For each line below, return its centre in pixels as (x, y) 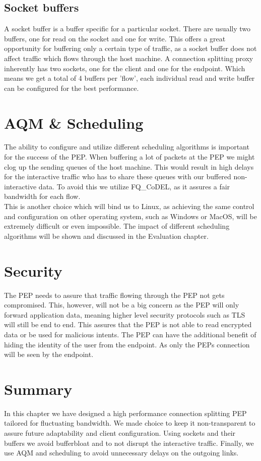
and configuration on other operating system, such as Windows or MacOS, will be (130, 216)
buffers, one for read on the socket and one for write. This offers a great (115, 38)
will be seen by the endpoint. (49, 354)
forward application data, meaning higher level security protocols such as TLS (125, 314)
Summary (38, 389)
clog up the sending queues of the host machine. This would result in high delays (129, 166)
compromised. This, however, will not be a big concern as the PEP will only (122, 305)
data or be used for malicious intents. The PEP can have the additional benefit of (130, 334)
